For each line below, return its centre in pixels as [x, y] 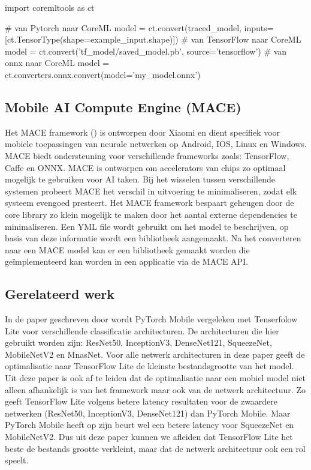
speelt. [17, 460]
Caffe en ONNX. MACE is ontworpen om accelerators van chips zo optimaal [145, 167]
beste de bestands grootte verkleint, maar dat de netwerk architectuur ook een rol [155, 448]
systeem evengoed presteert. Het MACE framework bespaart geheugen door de [150, 203]
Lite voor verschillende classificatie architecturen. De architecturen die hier [142, 330]
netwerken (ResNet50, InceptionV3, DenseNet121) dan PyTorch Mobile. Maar [148, 413]
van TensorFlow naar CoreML [246, 39]
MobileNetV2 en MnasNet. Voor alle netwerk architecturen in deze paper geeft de [155, 354]
